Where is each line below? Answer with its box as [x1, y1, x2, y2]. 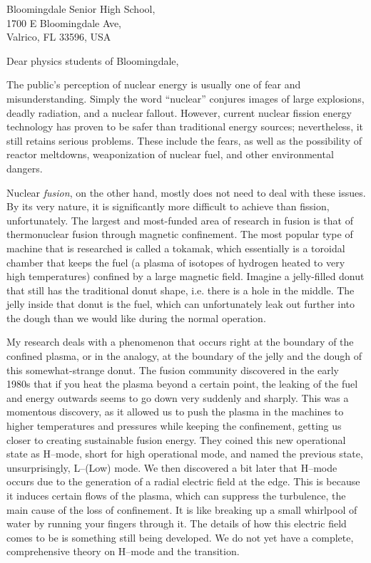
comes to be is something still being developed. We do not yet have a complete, [6, 530, 354, 544]
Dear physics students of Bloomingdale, [6, 53, 179, 68]
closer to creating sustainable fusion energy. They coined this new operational [6, 432, 346, 447]
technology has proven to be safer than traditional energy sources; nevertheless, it [6, 119, 364, 134]
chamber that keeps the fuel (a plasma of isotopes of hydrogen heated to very [6, 254, 345, 269]
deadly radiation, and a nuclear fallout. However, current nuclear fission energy [6, 105, 352, 120]
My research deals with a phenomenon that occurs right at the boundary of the [6, 334, 354, 349]
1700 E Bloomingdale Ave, [6, 15, 121, 30]
